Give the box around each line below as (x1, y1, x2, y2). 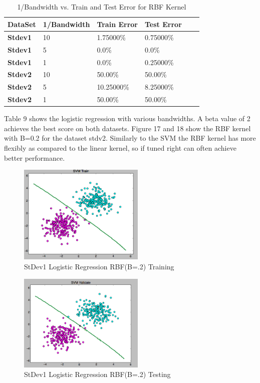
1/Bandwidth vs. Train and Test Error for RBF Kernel (17, 2, 186, 12)
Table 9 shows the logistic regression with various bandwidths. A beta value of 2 (4, 113, 250, 124)
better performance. (4, 152, 65, 163)
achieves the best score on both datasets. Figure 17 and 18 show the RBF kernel (4, 123, 251, 133)
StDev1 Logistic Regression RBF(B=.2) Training (24, 261, 174, 271)
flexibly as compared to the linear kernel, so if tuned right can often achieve (4, 142, 236, 153)
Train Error (97, 19, 138, 29)
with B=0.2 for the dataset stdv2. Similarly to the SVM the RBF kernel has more (4, 133, 256, 143)
